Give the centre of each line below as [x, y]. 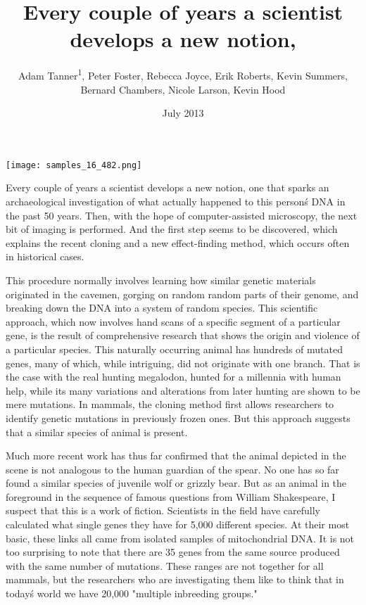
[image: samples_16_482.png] [74, 165]
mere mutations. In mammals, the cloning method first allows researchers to [170, 404]
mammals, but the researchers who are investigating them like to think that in [175, 579]
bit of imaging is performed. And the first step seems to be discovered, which [172, 229]
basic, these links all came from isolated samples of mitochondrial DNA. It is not [180, 538]
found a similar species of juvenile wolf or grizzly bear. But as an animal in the [176, 483]
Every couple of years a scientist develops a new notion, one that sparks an [168, 187]
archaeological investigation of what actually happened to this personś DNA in [176, 201]
